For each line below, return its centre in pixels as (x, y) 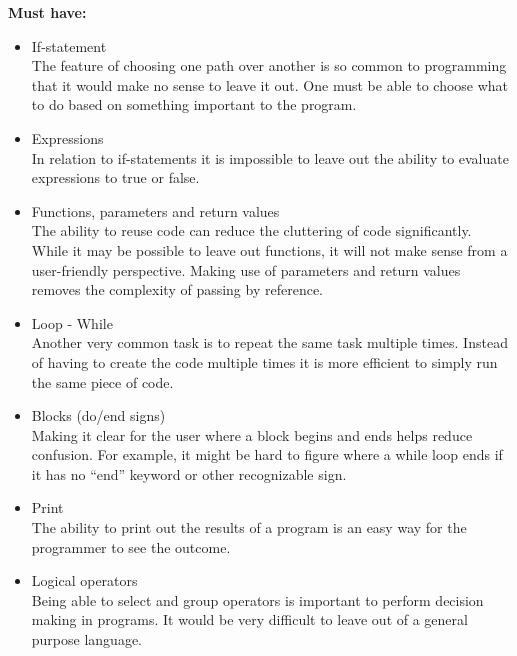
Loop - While (72, 322)
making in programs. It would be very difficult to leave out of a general (249, 619)
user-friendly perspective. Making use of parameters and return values (246, 269)
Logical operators (84, 580)
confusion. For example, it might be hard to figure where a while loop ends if (267, 454)
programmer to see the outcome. (131, 546)
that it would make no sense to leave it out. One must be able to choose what (270, 84)
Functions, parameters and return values (155, 210)
